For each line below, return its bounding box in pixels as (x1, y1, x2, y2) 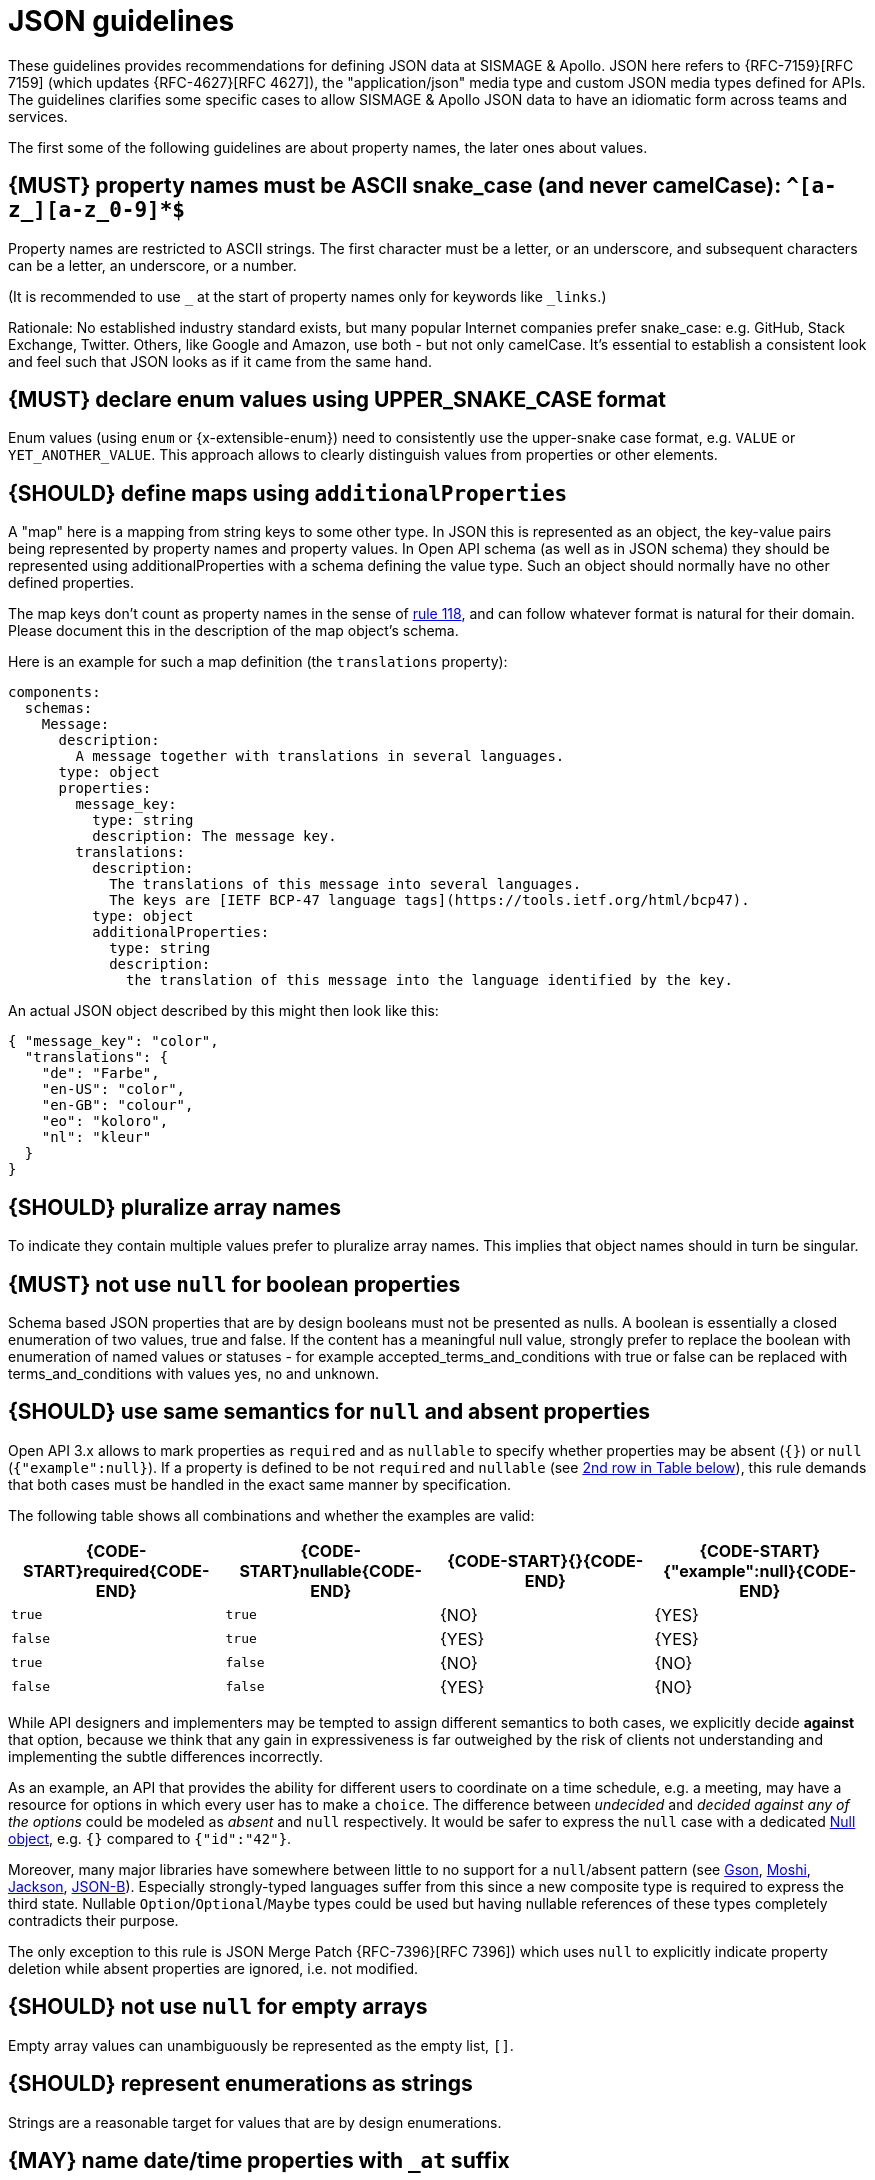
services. (8, 107, 68, 125)
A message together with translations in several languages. (75, 748, 565, 765)
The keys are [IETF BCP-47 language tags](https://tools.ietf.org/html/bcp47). (109, 892, 750, 909)
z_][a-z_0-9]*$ (8, 198, 186, 223)
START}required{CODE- (23, 1560, 210, 1581)
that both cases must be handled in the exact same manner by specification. (8, 1475, 511, 1493)
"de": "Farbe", (41, 1065, 160, 1082)
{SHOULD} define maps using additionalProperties (8, 480, 568, 506)
